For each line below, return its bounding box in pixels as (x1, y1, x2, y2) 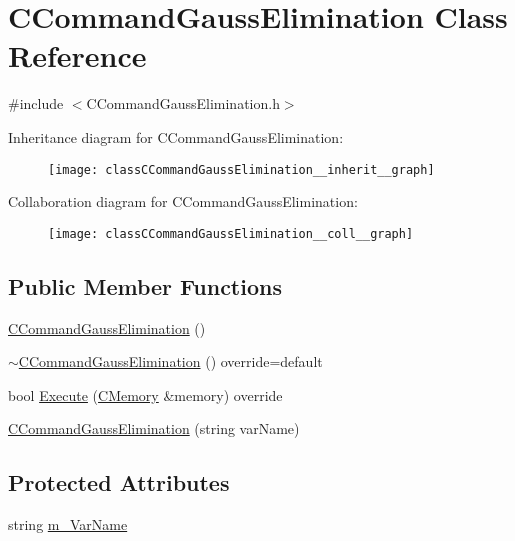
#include (8, 93, 64, 114)
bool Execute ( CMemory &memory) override (8, 384, 283, 405)
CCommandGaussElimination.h (86, 93, 280, 114)
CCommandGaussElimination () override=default (18, 351, 323, 372)
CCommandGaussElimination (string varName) (8, 418, 300, 439)
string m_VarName (8, 514, 128, 535)
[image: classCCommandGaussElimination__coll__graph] (48, 226, 414, 241)
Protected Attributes (8, 467, 230, 498)
